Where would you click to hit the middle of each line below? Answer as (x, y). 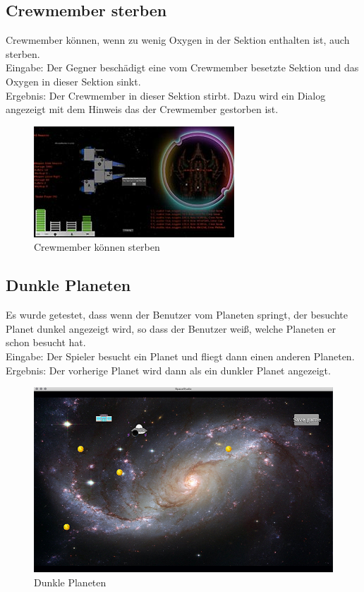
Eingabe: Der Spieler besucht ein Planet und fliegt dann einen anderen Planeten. (180, 356)
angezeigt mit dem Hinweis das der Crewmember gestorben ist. (142, 109)
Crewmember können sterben (97, 247)
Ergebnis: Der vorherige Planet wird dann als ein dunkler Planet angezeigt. (168, 370)
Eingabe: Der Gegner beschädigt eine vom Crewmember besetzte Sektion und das (182, 67)
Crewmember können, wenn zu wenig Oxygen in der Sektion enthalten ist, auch (178, 40)
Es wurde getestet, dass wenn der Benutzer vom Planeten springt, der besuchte (177, 315)
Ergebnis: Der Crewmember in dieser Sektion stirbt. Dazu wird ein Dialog (166, 95)
